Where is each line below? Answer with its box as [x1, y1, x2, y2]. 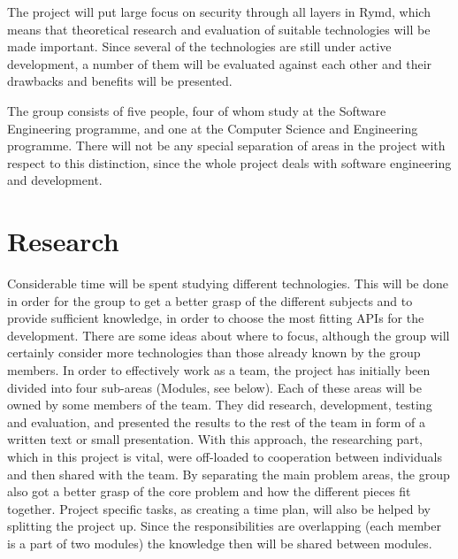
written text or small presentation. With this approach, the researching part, [7, 430, 423, 448]
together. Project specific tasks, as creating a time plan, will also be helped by [7, 499, 431, 517]
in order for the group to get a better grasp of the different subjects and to [7, 291, 413, 310]
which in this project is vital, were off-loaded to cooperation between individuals [7, 448, 442, 465]
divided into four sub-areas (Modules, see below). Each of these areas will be [7, 378, 422, 396]
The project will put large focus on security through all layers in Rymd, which [7, 3, 431, 20]
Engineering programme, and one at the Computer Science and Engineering [7, 119, 418, 137]
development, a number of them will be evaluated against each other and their [7, 54, 432, 73]
